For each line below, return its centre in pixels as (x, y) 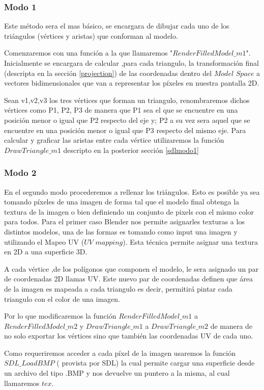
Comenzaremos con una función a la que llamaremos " (89, 53)
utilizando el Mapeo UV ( (44, 241)
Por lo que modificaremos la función (60, 316)
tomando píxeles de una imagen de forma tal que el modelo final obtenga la (122, 202)
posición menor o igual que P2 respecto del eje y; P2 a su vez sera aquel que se (127, 120)
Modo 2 (20, 173)
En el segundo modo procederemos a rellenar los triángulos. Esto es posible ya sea (132, 191)
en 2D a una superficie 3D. (46, 252)
